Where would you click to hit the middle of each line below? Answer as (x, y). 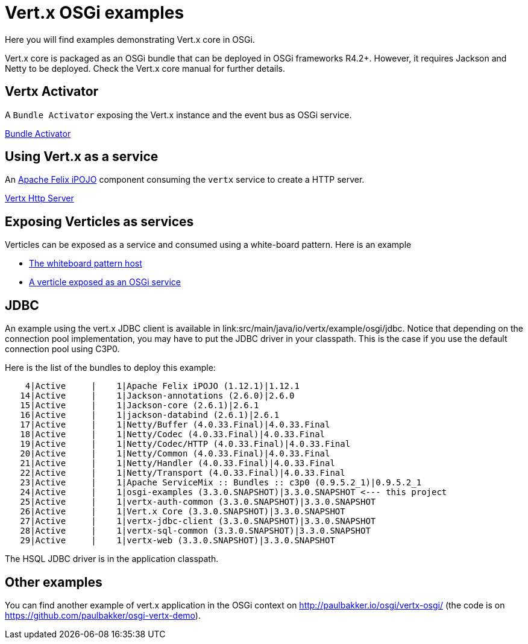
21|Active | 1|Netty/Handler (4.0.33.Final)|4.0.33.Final (178, 463)
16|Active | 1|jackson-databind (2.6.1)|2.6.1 (150, 415)
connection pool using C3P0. (62, 349)
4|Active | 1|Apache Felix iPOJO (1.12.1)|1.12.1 (162, 386)
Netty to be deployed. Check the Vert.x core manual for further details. (145, 68)
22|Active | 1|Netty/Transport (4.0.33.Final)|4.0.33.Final (183, 473)
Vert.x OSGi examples (95, 13)
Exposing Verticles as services (99, 221)
